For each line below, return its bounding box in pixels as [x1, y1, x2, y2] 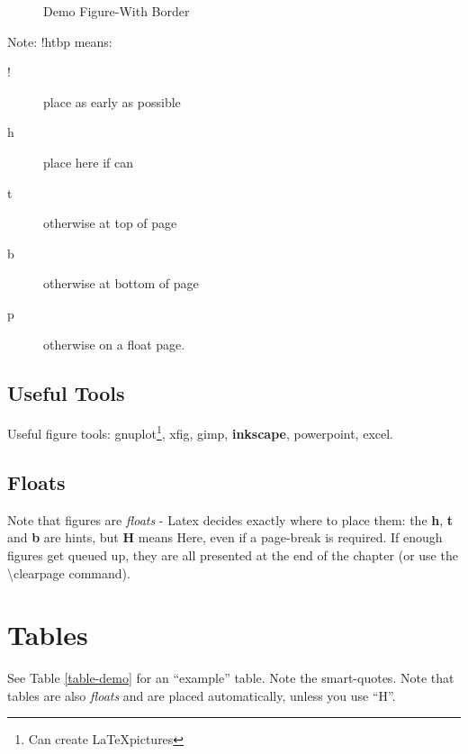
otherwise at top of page [43, 213, 177, 232]
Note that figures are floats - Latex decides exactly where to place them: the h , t [7, 510, 454, 529]
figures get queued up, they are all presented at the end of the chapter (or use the [7, 545, 458, 564]
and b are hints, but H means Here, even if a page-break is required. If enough [7, 528, 443, 547]
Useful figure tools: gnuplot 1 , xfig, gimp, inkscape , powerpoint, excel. [7, 422, 393, 442]
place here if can [43, 152, 133, 171]
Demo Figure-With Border [43, 2, 190, 20]
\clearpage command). [7, 563, 130, 582]
